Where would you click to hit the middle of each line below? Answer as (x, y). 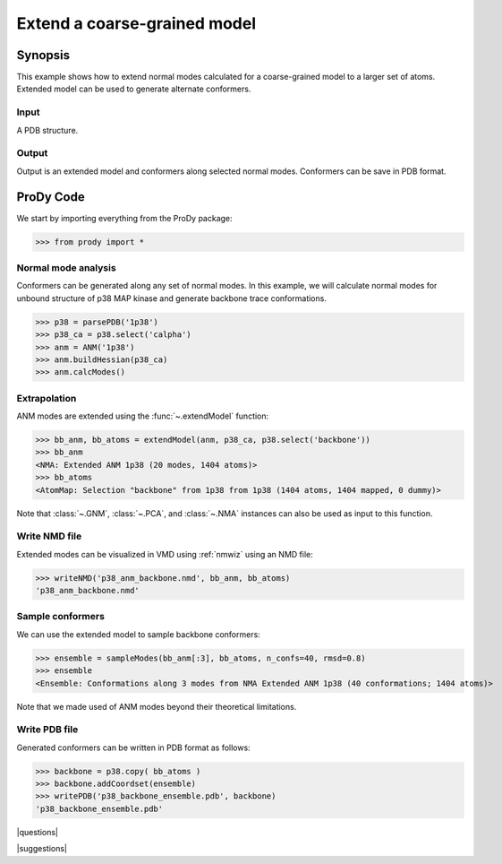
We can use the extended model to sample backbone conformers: (139, 634)
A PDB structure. (47, 130)
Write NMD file (49, 536)
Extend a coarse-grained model (136, 23)
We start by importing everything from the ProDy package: (124, 218)
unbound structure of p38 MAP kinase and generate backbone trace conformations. (171, 298)
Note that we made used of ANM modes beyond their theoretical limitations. (157, 706)
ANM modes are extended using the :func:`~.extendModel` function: (143, 416)
